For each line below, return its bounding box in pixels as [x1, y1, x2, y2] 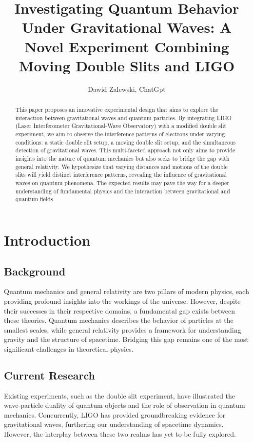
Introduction [4, 230, 91, 250]
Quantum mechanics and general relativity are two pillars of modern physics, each [4, 286, 249, 296]
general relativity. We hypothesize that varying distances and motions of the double [15, 162, 228, 170]
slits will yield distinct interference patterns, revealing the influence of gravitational [15, 170, 227, 179]
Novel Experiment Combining [24, 36, 229, 56]
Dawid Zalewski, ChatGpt [88, 84, 166, 94]
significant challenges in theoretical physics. [4, 343, 134, 354]
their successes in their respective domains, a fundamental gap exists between [4, 305, 235, 316]
